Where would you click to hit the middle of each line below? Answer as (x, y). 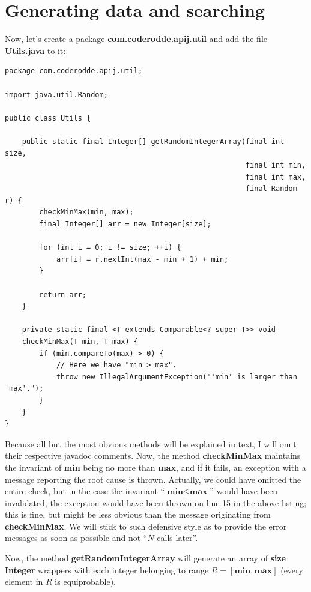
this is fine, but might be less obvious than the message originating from (138, 514)
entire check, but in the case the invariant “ (85, 491)
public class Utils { (48, 118)
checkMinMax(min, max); (86, 212)
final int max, (276, 177)
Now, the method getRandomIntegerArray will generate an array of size (145, 558)
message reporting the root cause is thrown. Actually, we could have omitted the (153, 479)
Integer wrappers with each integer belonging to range (107, 569)
